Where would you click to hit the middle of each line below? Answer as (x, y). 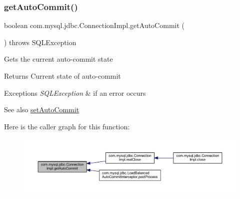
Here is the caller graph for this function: (67, 126)
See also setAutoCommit (42, 110)
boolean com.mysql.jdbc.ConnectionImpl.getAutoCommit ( (94, 25)
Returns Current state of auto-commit (62, 76)
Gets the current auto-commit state (58, 59)
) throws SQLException (40, 42)
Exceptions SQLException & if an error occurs (75, 92)
